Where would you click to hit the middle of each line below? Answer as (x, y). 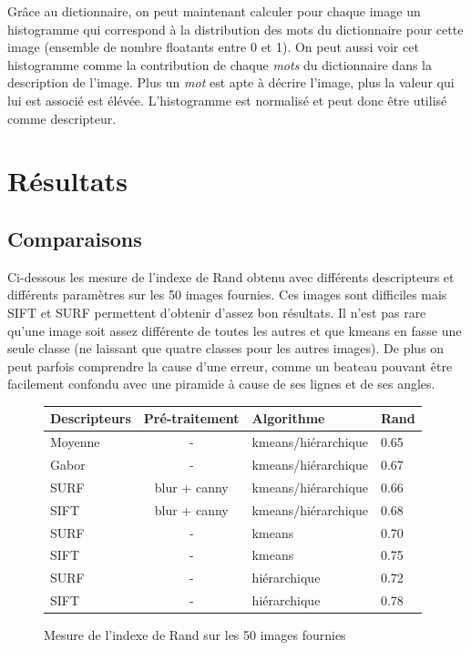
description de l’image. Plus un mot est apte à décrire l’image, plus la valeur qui (231, 82)
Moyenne (75, 442)
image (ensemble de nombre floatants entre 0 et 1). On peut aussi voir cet (213, 47)
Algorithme (288, 418)
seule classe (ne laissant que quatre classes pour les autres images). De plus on (226, 348)
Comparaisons (75, 238)
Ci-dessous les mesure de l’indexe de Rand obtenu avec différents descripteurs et (231, 276)
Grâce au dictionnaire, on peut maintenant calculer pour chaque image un (214, 11)
